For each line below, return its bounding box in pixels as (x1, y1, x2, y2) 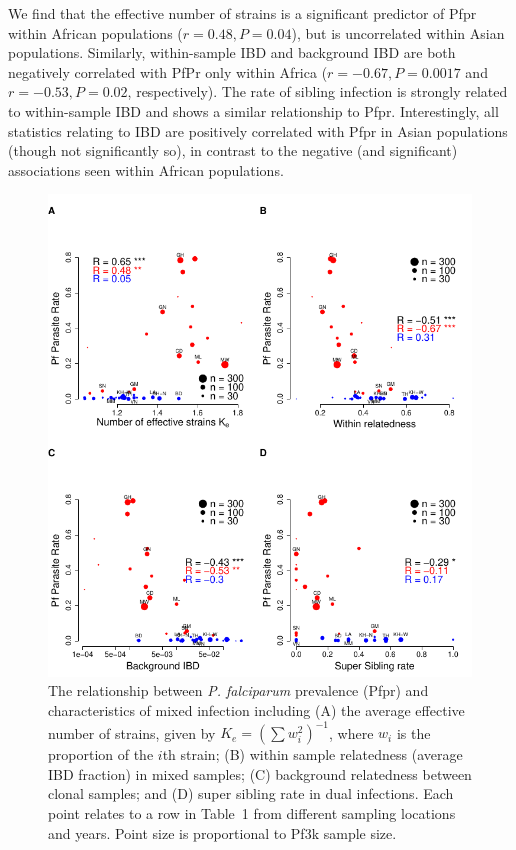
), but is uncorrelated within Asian (291, 22, 505, 43)
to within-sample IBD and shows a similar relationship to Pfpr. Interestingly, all (8, 100, 499, 121)
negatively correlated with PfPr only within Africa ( (8, 61, 328, 82)
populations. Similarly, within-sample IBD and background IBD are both (8, 42, 456, 63)
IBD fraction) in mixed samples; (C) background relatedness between (48, 763, 472, 784)
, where (329, 722, 374, 743)
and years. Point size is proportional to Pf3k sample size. (48, 822, 397, 843)
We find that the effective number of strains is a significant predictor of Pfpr (8, 3, 477, 23)
